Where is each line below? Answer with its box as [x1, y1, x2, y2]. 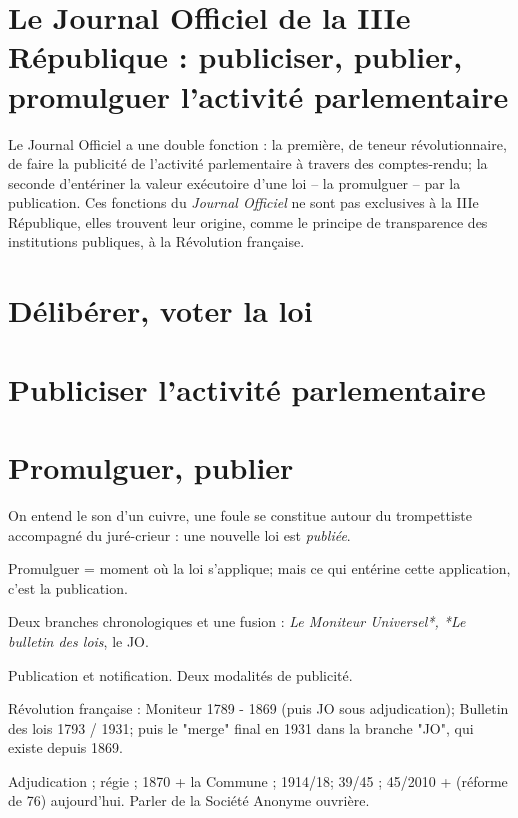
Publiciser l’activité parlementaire [8, 368, 486, 409]
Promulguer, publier [8, 447, 294, 487]
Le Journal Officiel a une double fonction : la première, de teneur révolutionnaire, [8, 133, 507, 154]
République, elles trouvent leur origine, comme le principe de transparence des [8, 211, 488, 232]
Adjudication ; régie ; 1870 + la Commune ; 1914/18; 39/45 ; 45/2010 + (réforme [8, 770, 508, 791]
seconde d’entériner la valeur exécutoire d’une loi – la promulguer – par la [8, 172, 461, 193]
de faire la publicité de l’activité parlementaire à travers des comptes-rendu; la [8, 153, 488, 174]
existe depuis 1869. [8, 737, 123, 758]
